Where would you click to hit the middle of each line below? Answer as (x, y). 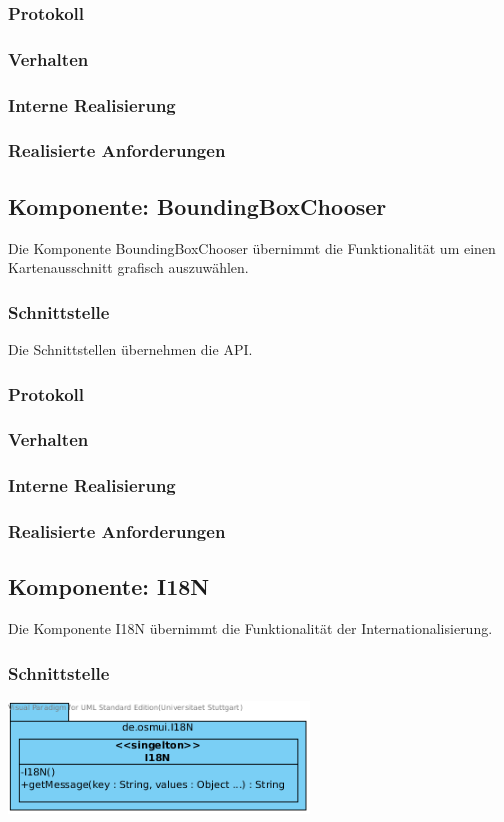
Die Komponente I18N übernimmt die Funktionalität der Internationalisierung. (250, 628)
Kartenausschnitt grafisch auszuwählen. (128, 267)
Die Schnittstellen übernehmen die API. (130, 348)
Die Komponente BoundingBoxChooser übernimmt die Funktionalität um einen (252, 247)
